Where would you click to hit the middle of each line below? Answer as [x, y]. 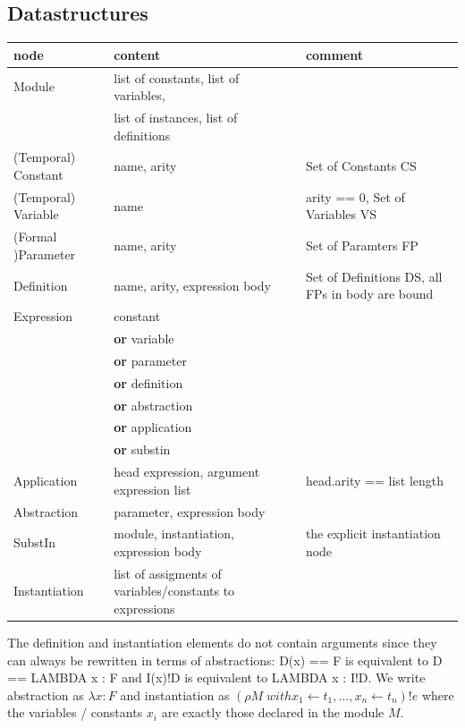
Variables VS [341, 214]
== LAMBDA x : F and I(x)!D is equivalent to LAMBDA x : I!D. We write [216, 677]
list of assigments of [168, 573]
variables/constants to [174, 591]
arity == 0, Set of [355, 196]
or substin [142, 449]
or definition [148, 382]
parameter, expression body [190, 511]
